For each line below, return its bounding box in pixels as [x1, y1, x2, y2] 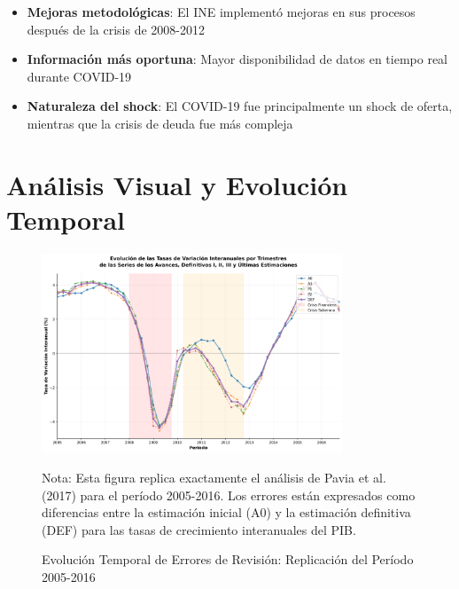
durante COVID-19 [27, 67, 132, 85]
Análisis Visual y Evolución [6, 166, 348, 202]
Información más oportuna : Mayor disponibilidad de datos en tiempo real [27, 50, 447, 68]
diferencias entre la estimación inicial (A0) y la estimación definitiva [42, 503, 411, 522]
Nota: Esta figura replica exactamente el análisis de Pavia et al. [42, 468, 386, 487]
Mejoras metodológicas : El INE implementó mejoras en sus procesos [27, 3, 416, 20]
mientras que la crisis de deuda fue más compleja [27, 114, 293, 132]
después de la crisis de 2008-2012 [27, 20, 205, 38]
